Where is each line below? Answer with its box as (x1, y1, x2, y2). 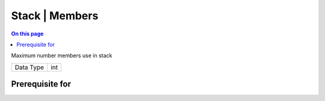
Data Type (14, 63, 45, 72)
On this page (11, 30, 44, 37)
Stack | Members (11, 9, 99, 22)
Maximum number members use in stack (11, 52, 113, 60)
